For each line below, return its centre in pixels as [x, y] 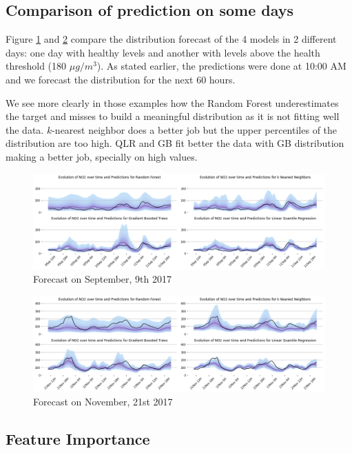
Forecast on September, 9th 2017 [103, 279]
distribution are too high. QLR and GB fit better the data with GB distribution [175, 143]
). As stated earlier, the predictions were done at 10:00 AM [221, 66]
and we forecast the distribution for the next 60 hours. [121, 79]
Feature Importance [78, 438]
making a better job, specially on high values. [102, 156]
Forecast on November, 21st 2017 [103, 401]
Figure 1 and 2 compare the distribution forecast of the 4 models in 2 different [171, 39]
